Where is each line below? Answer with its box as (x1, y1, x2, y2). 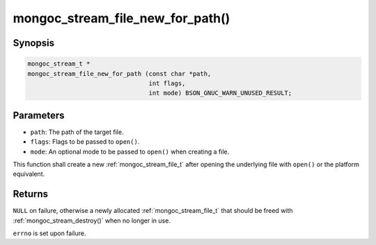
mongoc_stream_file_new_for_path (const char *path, (27, 70, 212, 77)
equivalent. (13, 170, 45, 178)
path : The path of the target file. (30, 128, 124, 136)
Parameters (13, 109, 65, 121)
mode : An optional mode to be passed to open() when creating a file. (30, 147, 230, 156)
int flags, (148, 79, 186, 87)
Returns (13, 188, 49, 200)
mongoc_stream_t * (27, 60, 91, 68)
